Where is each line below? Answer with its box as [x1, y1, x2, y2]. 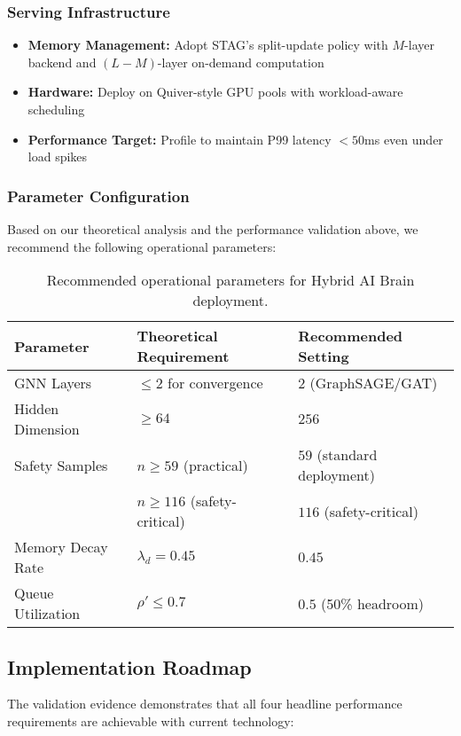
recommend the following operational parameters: [7, 237, 277, 255]
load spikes [27, 147, 88, 166]
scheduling [27, 100, 85, 118]
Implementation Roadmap [7, 653, 252, 680]
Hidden [14, 398, 59, 419]
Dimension [14, 419, 80, 440]
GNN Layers [14, 372, 92, 394]
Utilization [14, 603, 81, 624]
